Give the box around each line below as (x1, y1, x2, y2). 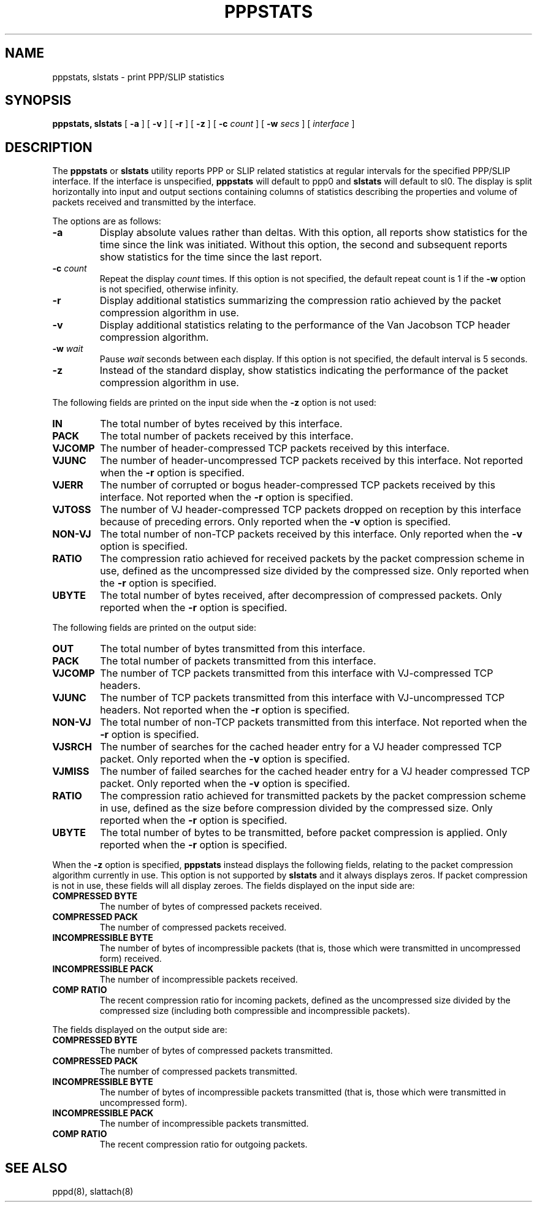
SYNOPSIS (5, 93, 72, 109)
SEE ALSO (5, 1160, 67, 1176)
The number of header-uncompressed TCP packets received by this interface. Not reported (100, 454, 524, 467)
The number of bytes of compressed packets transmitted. (99, 1045, 333, 1056)
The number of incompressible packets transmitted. (99, 1118, 309, 1129)
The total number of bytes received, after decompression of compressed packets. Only (100, 589, 502, 602)
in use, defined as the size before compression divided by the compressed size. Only (100, 802, 493, 815)
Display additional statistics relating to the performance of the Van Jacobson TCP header (99, 319, 511, 332)
